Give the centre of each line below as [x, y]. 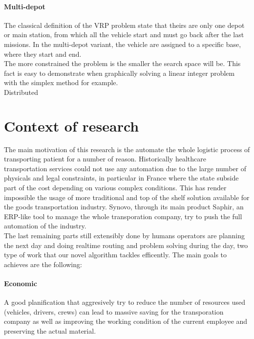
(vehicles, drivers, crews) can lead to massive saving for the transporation [114, 311]
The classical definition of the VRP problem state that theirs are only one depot [124, 25]
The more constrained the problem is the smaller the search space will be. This [122, 63]
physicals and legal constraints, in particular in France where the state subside [121, 178]
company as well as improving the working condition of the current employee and [126, 321]
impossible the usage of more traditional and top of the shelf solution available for [127, 197]
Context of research [72, 125]
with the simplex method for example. [61, 82]
